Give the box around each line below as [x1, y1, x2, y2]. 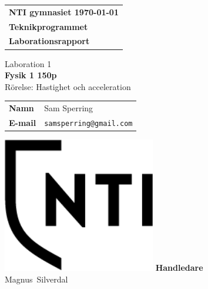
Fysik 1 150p [5, 69, 57, 81]
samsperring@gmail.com [44, 119, 133, 128]
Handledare [155, 261, 203, 273]
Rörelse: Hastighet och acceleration [5, 80, 131, 92]
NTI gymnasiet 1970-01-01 [9, 5, 119, 18]
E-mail [9, 116, 36, 128]
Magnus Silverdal [5, 273, 68, 285]
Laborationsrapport [9, 35, 90, 47]
